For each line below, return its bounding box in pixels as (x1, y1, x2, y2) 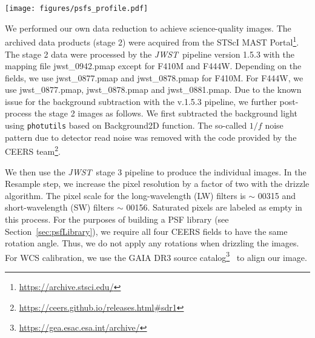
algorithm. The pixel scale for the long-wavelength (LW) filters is (5, 189, 246, 201)
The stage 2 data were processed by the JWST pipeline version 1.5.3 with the (5, 47, 294, 60)
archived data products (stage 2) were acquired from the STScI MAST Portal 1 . (5, 34, 299, 48)
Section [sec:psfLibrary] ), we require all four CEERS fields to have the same (5, 225, 288, 237)
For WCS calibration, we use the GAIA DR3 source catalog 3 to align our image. (5, 249, 307, 263)
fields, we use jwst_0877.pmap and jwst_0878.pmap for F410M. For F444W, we (5, 71, 303, 84)
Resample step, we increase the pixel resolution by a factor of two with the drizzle (5, 177, 310, 190)
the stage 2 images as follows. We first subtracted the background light (34, 107, 297, 120)
